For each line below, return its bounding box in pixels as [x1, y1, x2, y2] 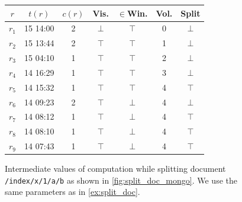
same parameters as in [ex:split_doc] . [5, 185, 140, 198]
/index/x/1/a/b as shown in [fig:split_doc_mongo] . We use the [5, 174, 237, 186]
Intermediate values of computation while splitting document [5, 162, 226, 175]
